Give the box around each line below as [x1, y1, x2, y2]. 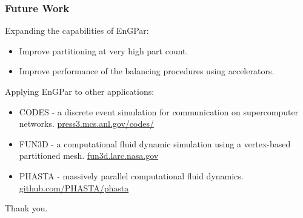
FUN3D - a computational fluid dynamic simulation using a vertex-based [19, 137, 291, 150]
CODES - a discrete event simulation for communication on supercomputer [19, 105, 299, 118]
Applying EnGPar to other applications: [5, 85, 155, 97]
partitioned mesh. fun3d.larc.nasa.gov [19, 149, 159, 162]
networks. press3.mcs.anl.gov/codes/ [19, 117, 154, 130]
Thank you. [5, 202, 48, 214]
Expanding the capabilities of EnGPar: [5, 24, 149, 37]
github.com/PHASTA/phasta [19, 181, 129, 194]
